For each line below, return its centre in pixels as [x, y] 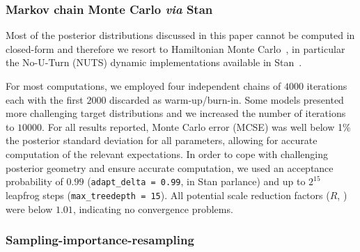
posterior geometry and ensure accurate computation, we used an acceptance [170, 167]
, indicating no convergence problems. [153, 208]
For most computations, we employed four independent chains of [143, 86]
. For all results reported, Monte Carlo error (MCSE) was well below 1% [196, 126]
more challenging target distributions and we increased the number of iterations [176, 113]
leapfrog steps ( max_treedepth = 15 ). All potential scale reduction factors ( [168, 195]
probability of [34, 181]
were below [29, 208]
